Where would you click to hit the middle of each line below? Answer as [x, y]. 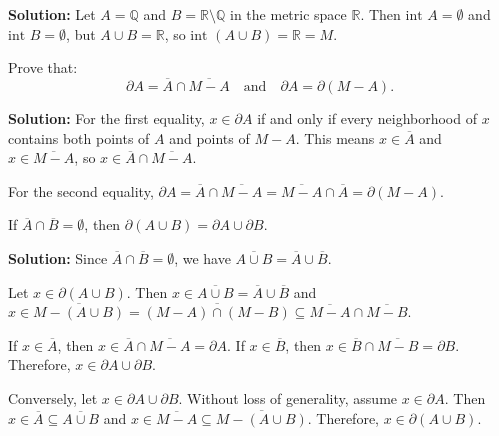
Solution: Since [58, 257]
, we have [202, 257]
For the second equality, [81, 190]
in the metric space [288, 14]
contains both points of [79, 137]
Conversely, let [53, 397]
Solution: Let [52, 14]
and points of [209, 137]
